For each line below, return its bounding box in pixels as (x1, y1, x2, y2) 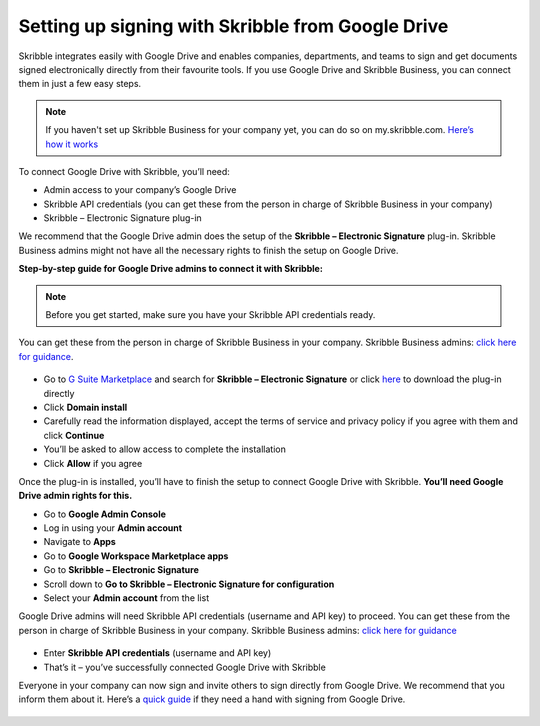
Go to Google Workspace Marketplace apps (43, 550, 229, 562)
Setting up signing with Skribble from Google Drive (18, 15, 449, 37)
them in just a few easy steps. (18, 78, 142, 90)
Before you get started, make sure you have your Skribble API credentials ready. (45, 309, 376, 321)
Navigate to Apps (43, 536, 117, 548)
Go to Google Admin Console (43, 508, 167, 520)
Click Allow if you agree (43, 457, 143, 469)
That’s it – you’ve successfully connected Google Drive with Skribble (43, 661, 327, 673)
